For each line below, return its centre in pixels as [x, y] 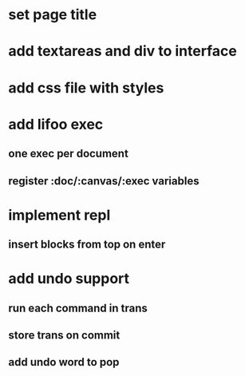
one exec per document [69, 154]
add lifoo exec [56, 124]
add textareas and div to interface [122, 51]
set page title [53, 15]
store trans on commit [64, 336]
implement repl [59, 215]
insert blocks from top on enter [87, 245]
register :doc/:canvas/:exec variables [104, 181]
